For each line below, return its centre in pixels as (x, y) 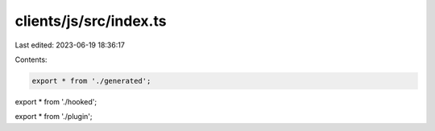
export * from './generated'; (91, 81)
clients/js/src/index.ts (91, 21)
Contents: (31, 59)
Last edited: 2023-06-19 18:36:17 (70, 45)
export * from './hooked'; (56, 101)
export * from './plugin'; (54, 117)
